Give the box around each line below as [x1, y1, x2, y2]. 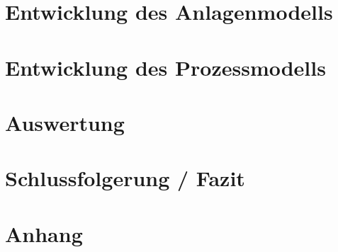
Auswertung [5, 108, 125, 137]
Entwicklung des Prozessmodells [5, 52, 326, 81]
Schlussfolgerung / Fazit [5, 164, 245, 193]
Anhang [5, 219, 83, 248]
